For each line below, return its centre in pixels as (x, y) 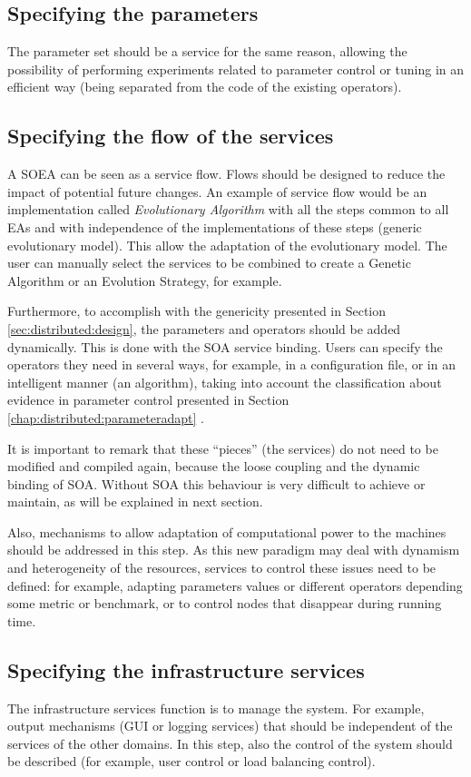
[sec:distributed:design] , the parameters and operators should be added (204, 328)
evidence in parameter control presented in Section (148, 400)
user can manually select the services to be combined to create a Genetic (209, 263)
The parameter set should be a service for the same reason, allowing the (207, 51)
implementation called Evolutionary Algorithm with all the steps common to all (228, 209)
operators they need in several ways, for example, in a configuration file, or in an (231, 364)
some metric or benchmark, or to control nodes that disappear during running (225, 603)
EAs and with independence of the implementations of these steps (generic (215, 226)
